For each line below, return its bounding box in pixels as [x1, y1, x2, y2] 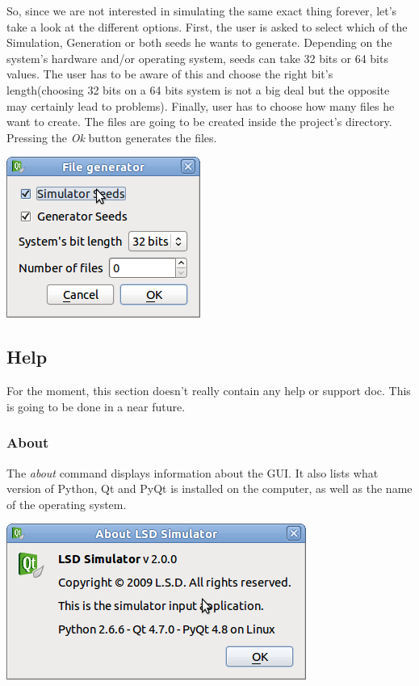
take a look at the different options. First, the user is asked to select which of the [6, 18, 408, 35]
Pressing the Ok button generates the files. [6, 128, 217, 145]
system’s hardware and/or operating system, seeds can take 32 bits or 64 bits [6, 49, 388, 66]
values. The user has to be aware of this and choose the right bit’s [6, 65, 333, 82]
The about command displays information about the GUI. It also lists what [6, 464, 379, 481]
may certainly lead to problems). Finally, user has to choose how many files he [6, 97, 395, 114]
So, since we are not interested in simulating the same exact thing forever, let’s [6, 2, 397, 19]
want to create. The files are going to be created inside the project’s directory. [6, 113, 392, 130]
